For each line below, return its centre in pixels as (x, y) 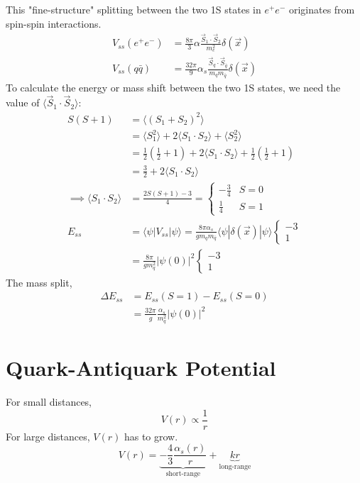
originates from (322, 9)
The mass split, (39, 282)
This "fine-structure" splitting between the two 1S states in (133, 9)
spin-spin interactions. (54, 23)
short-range (183, 474)
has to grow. (151, 436)
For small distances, (49, 401)
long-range (235, 466)
